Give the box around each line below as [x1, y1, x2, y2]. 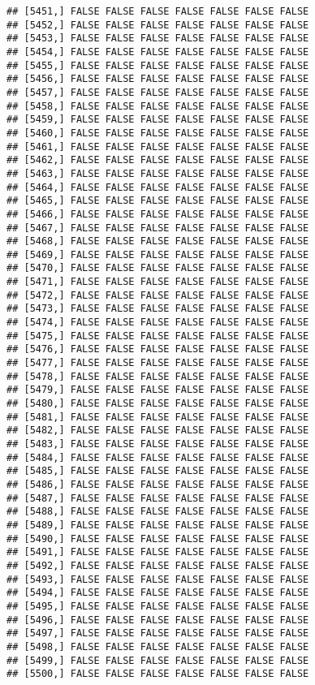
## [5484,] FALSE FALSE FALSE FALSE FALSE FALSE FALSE [6, 451, 309, 463]
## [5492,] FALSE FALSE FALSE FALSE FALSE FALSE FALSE [6, 559, 309, 571]
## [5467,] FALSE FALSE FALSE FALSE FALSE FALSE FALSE [6, 222, 309, 234]
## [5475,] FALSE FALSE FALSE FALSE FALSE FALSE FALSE [6, 330, 309, 342]
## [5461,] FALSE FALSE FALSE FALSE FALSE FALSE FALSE [6, 140, 309, 153]
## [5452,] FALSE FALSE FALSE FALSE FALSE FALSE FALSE [6, 19, 309, 31]
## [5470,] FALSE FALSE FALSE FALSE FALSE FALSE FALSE [6, 262, 309, 274]
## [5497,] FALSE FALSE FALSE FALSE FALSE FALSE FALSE [6, 627, 309, 640]
